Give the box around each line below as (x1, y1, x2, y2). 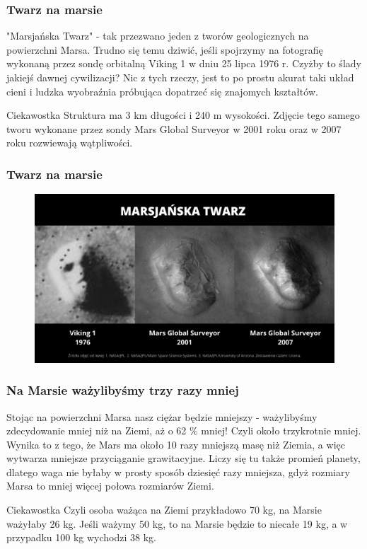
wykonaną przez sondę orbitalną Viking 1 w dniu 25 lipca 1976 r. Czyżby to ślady (6, 56, 361, 71)
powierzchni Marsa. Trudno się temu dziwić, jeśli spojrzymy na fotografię (6, 42, 323, 57)
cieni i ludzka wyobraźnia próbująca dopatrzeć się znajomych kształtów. (6, 83, 318, 98)
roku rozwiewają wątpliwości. (6, 135, 133, 150)
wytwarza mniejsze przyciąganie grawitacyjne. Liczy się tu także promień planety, (6, 451, 361, 466)
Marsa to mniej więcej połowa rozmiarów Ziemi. (6, 478, 214, 493)
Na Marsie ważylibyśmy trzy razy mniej (6, 381, 239, 399)
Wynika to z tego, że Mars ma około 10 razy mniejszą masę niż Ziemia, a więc (6, 437, 345, 451)
